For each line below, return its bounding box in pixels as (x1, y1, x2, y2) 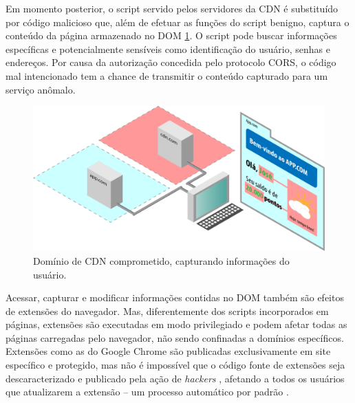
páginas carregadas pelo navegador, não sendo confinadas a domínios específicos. (6, 330, 344, 345)
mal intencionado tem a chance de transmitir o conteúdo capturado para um (6, 68, 328, 83)
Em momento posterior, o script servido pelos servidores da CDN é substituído (6, 1, 338, 15)
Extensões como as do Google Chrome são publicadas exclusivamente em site (6, 344, 331, 358)
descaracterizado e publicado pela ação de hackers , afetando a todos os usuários (6, 371, 345, 385)
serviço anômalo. (6, 82, 76, 96)
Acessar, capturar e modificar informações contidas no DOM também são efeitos (6, 290, 344, 305)
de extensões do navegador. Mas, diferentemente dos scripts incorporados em (6, 303, 329, 318)
